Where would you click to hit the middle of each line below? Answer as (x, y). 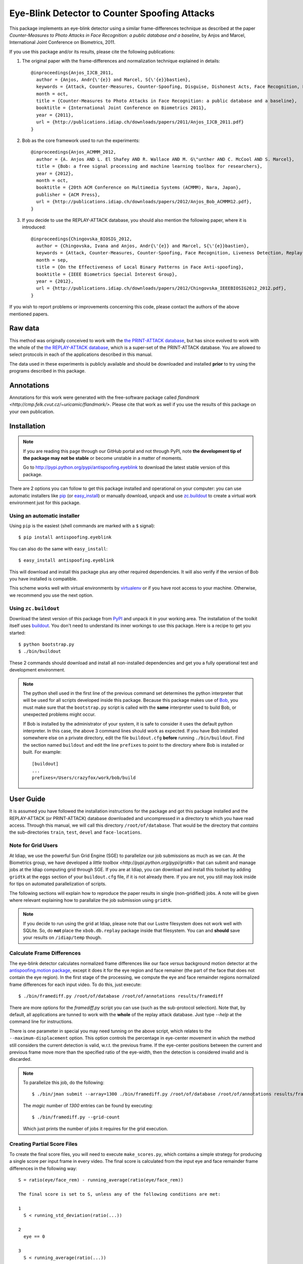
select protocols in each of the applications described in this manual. (81, 354)
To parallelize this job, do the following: (64, 1082)
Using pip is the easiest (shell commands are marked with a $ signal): (82, 526)
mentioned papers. (29, 314)
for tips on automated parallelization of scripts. (58, 884)
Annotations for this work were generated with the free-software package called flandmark (104, 397)
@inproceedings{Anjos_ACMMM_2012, (73, 152)
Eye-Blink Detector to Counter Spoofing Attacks (112, 13)
